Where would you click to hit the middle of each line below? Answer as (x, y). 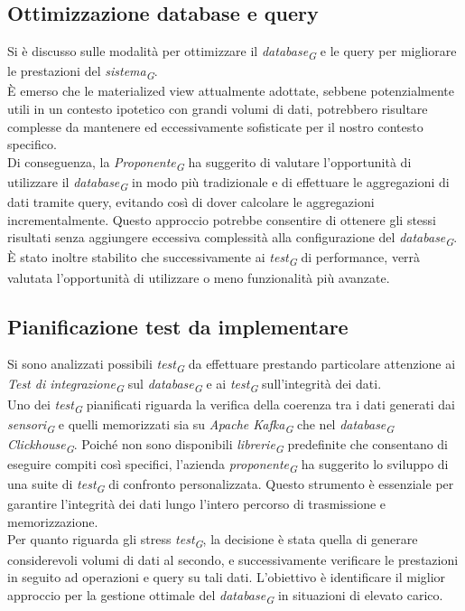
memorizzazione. (53, 521)
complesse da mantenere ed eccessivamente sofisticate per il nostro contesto (215, 126)
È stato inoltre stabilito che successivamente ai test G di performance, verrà (214, 258)
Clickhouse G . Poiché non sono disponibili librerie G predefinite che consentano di (228, 445)
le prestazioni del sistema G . (83, 72)
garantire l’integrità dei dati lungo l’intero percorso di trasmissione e (197, 504)
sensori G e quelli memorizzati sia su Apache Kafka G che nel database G (201, 425)
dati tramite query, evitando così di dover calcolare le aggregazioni (191, 202)
